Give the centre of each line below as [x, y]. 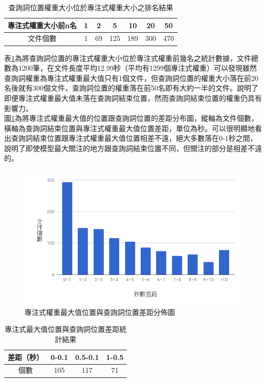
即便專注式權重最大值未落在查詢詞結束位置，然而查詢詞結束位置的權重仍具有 [133, 98]
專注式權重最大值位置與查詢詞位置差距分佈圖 [100, 312]
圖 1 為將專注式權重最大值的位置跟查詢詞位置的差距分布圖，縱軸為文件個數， [131, 118]
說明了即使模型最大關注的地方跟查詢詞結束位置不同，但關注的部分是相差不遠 [133, 148]
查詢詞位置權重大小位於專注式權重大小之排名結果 [91, 7]
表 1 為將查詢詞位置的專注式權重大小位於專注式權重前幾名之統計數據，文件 [128, 58]
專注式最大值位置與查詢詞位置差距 [62, 329]
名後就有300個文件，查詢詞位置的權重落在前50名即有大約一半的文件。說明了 [131, 88]
